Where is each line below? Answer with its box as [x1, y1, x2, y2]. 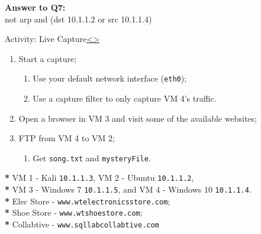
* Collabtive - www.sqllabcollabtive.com [5, 218, 159, 230]
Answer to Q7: [5, 1, 66, 13]
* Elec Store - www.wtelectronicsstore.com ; [5, 194, 170, 207]
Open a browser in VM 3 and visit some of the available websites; [18, 112, 257, 124]
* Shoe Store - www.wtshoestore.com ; [5, 206, 143, 219]
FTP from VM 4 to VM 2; [18, 132, 115, 144]
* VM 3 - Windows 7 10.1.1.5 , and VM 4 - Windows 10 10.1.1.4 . [5, 183, 252, 196]
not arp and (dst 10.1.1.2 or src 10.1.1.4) [5, 12, 152, 25]
